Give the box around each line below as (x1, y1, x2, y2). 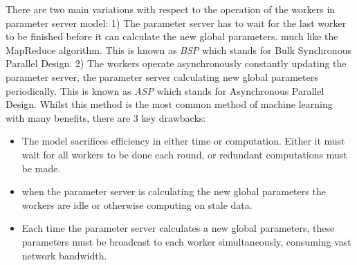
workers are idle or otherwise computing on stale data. (21, 197, 253, 212)
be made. (21, 161, 61, 175)
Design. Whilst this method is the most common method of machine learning (6, 97, 333, 111)
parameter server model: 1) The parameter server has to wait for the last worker (6, 15, 347, 30)
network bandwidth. (21, 248, 107, 262)
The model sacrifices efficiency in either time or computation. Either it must (21, 134, 345, 148)
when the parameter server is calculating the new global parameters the (21, 184, 326, 199)
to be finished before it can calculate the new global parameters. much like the (6, 29, 338, 44)
